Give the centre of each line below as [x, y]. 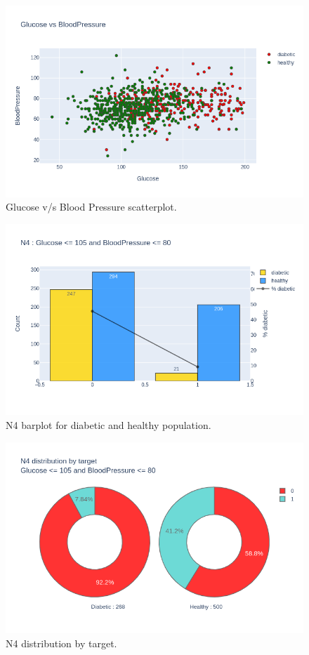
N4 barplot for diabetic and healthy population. [109, 424]
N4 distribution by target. [61, 643]
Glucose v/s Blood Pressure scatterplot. [91, 207]
